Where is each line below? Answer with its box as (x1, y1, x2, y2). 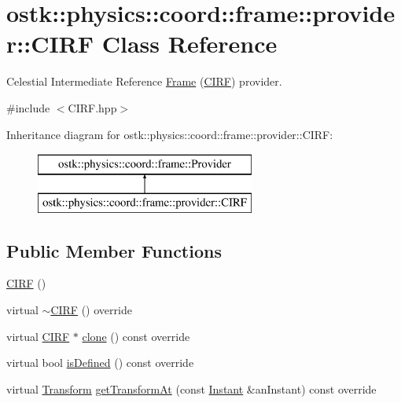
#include (6, 99, 50, 115)
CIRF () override (50, 302, 132, 318)
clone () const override (82, 328, 190, 344)
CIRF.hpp (68, 99, 117, 115)
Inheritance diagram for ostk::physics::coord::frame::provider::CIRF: (6, 126, 333, 142)
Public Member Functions (6, 238, 222, 262)
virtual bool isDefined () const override (6, 354, 194, 371)
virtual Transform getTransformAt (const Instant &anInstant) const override (6, 380, 377, 397)
